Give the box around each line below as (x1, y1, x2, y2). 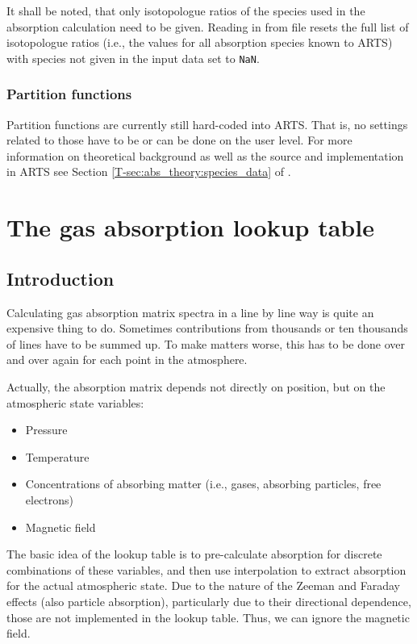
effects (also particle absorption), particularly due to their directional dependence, (6, 592, 411, 609)
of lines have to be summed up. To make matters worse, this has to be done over (6, 335, 406, 352)
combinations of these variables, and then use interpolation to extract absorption (6, 561, 407, 578)
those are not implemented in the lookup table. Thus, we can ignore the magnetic (6, 608, 410, 625)
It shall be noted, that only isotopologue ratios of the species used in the (6, 2, 365, 19)
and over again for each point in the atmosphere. (6, 351, 248, 368)
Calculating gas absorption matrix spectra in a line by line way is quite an (6, 303, 374, 320)
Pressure (25, 421, 68, 438)
